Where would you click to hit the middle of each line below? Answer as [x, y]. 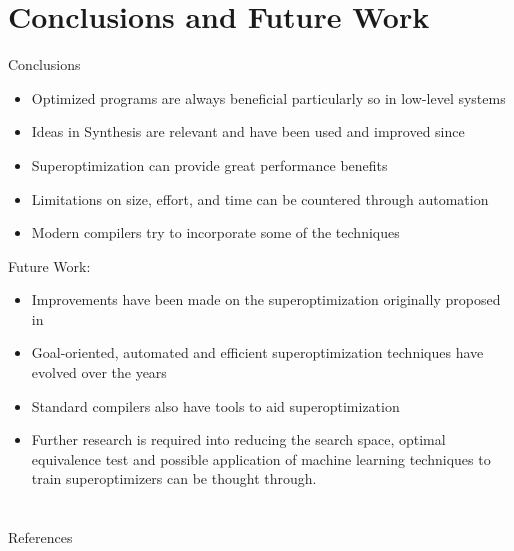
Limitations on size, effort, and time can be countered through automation [260, 198]
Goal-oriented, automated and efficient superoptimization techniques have [257, 352]
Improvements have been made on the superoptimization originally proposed [266, 299]
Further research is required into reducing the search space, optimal [238, 439]
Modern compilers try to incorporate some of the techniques [215, 232]
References [40, 537]
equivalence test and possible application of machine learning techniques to [261, 458]
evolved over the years [99, 372]
